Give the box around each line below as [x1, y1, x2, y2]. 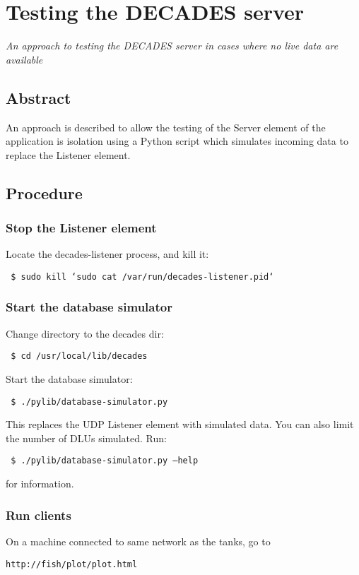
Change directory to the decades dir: [6, 326, 164, 340]
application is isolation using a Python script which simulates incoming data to [6, 134, 348, 148]
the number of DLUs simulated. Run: [6, 430, 167, 445]
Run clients [6, 506, 71, 523]
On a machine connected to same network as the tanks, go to [6, 533, 271, 548]
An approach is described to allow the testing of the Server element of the [6, 119, 326, 134]
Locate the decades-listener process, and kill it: [6, 247, 209, 261]
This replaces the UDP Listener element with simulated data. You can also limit [6, 417, 354, 432]
